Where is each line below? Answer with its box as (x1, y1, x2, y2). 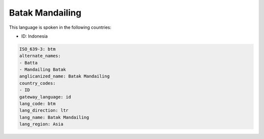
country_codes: (19, 80, 56, 86)
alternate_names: (19, 53, 61, 59)
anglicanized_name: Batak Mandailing (19, 74, 110, 79)
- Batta (19, 60, 38, 65)
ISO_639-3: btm (19, 46, 56, 52)
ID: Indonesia (21, 33, 48, 39)
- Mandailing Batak (19, 67, 66, 73)
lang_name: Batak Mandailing (19, 115, 89, 120)
